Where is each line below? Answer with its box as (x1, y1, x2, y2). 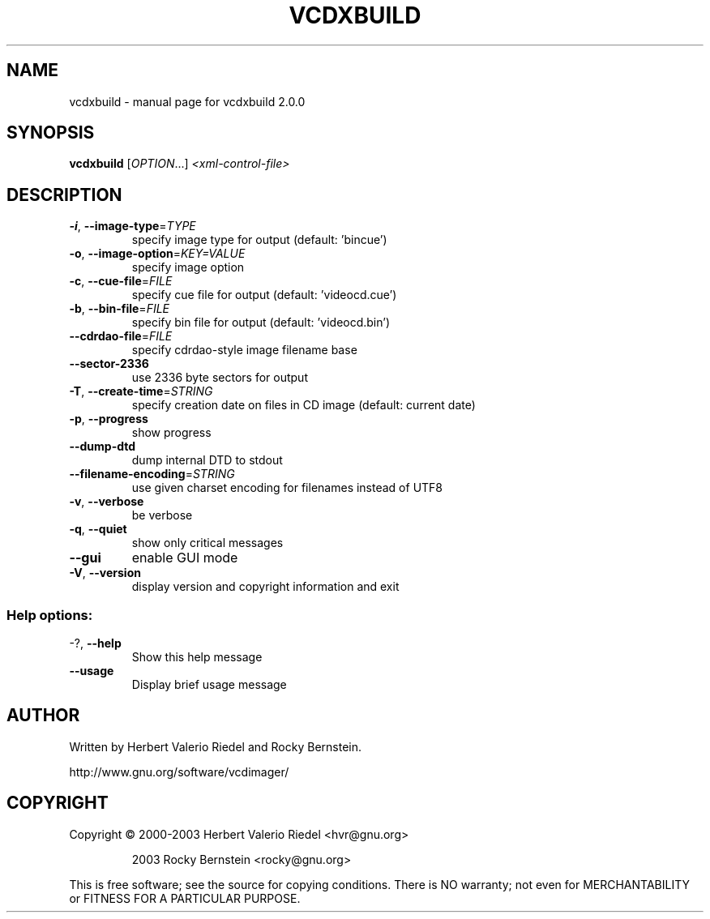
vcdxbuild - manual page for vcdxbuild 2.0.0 (69, 94, 306, 109)
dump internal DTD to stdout (131, 453, 283, 468)
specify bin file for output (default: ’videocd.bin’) (131, 315, 391, 330)
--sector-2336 (69, 357, 149, 371)
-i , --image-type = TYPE (69, 219, 196, 233)
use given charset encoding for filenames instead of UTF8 (131, 481, 443, 495)
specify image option (131, 260, 245, 275)
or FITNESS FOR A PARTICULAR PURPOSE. (69, 891, 301, 905)
